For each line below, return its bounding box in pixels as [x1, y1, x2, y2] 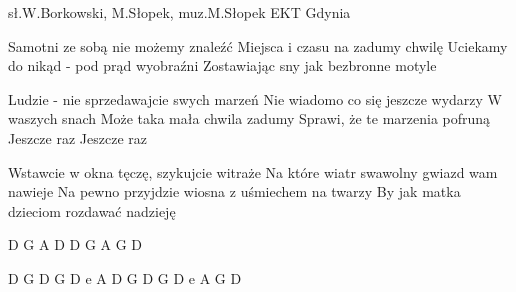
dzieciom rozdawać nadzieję [8, 200, 176, 221]
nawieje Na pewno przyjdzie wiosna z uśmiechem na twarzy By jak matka [8, 181, 461, 202]
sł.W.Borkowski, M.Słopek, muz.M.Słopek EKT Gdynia [8, 2, 351, 22]
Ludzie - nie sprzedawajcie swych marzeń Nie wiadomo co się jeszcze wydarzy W [8, 88, 503, 109]
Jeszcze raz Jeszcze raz [8, 127, 147, 148]
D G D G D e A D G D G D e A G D [8, 267, 242, 288]
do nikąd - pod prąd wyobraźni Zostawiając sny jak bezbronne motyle [8, 55, 437, 76]
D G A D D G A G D [8, 234, 143, 255]
